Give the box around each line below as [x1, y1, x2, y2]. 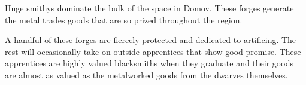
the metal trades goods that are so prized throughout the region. [5, 13, 243, 26]
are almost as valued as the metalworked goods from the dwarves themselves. [5, 68, 288, 81]
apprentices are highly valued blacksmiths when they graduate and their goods [5, 57, 293, 69]
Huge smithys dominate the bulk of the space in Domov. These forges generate [5, 2, 294, 14]
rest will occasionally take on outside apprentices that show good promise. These [5, 45, 301, 57]
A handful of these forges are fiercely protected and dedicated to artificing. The [5, 34, 296, 46]
